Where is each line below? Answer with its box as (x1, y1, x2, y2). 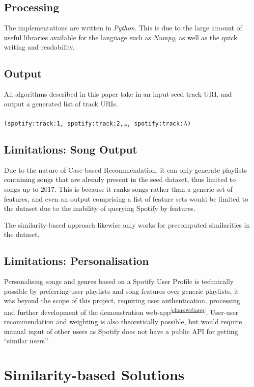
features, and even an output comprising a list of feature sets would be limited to (4, 193, 249, 204)
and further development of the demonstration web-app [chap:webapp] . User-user (4, 305, 239, 317)
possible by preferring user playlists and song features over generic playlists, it (4, 285, 239, 296)
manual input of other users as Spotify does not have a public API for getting (4, 326, 238, 336)
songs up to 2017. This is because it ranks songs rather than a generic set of (4, 184, 233, 194)
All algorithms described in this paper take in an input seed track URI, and (4, 89, 232, 99)
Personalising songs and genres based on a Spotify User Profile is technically (4, 276, 234, 286)
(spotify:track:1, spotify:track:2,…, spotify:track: (4, 120, 184, 127)
